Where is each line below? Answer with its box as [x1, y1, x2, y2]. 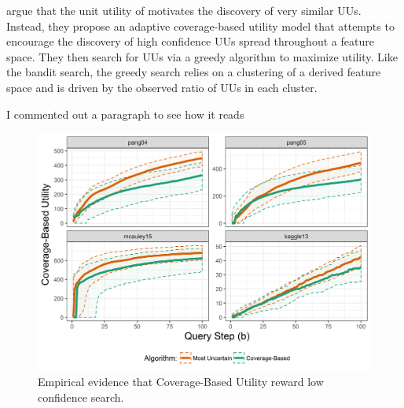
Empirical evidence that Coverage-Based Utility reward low [38, 373, 324, 390]
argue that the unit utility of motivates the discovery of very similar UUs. [6, 2, 362, 18]
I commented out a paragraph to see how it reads [6, 105, 244, 122]
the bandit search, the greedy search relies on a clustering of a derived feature [6, 64, 381, 80]
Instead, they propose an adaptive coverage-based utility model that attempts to [6, 17, 395, 34]
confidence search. [38, 389, 124, 406]
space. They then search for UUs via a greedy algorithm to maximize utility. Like [6, 48, 398, 64]
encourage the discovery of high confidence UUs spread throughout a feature [6, 33, 374, 50]
